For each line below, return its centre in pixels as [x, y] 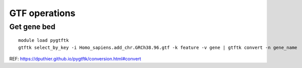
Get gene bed [32, 27]
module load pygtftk [44, 41]
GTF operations [42, 13]
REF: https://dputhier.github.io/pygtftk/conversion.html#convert [75, 58]
